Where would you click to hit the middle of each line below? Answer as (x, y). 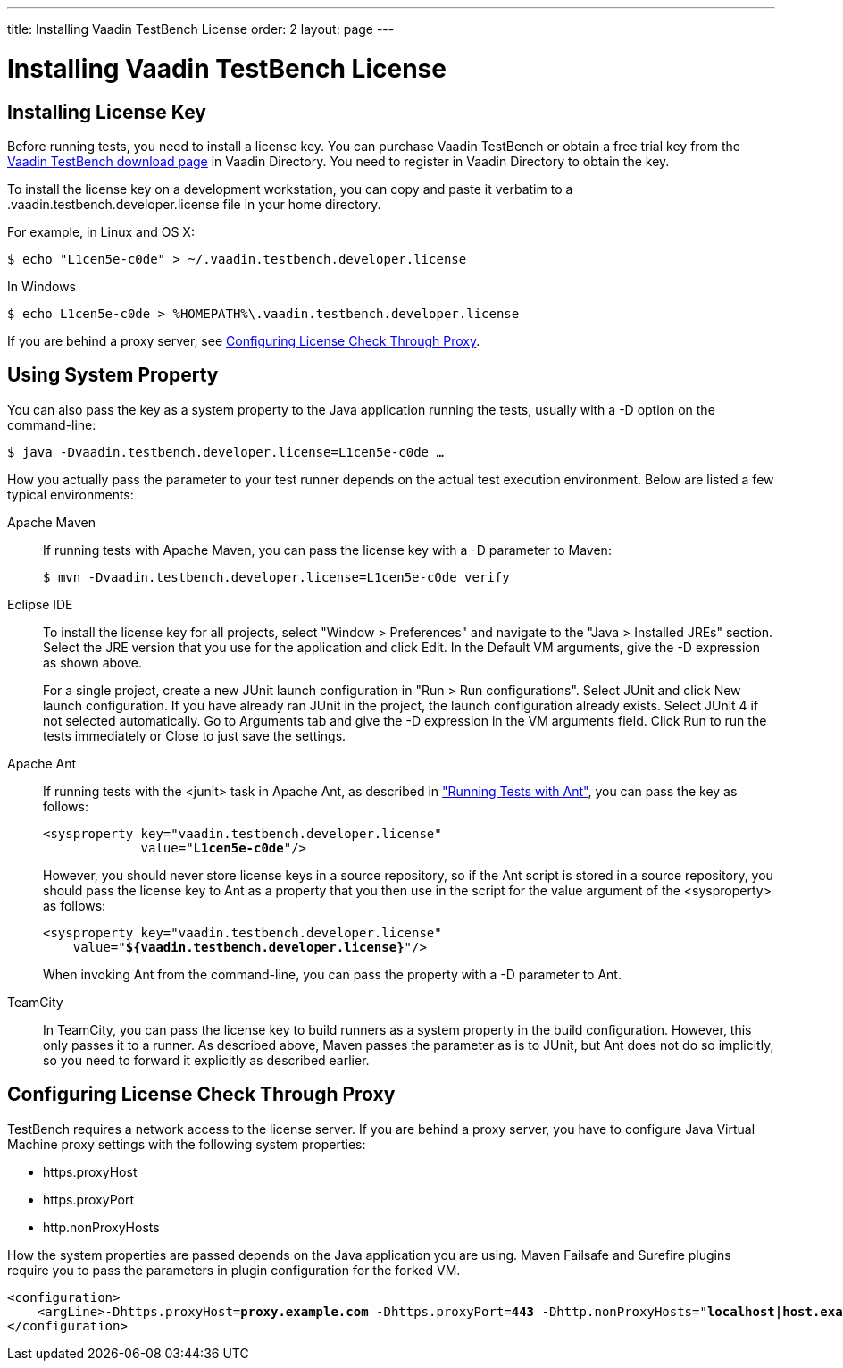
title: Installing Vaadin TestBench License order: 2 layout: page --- (201, 29)
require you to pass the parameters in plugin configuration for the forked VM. (234, 1270)
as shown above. (93, 662)
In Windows (42, 286)
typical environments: (71, 494)
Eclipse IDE (40, 604)
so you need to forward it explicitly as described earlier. (206, 1060)
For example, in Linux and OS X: (101, 231)
